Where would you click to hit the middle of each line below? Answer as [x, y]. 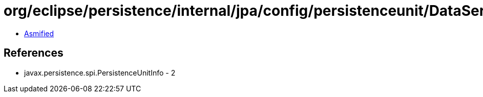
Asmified [39, 33]
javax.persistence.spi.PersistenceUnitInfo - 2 [100, 72]
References [34, 53]
